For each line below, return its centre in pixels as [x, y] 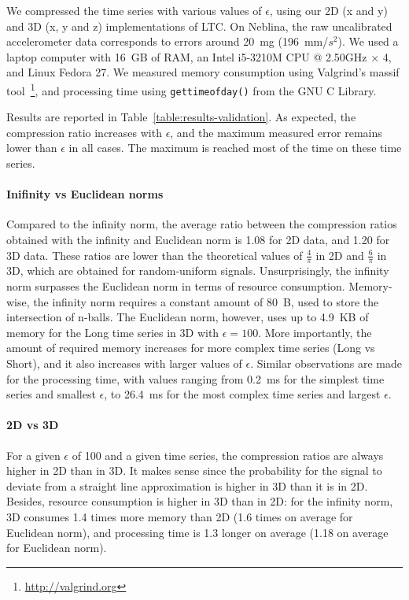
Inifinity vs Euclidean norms [85, 194]
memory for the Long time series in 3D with [113, 332]
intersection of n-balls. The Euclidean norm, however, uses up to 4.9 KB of [188, 317]
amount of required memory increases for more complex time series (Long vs [191, 348]
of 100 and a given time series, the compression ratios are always [228, 455]
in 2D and [340, 255]
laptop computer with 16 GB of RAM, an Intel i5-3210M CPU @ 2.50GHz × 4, [199, 56]
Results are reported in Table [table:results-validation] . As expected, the [181, 117]
